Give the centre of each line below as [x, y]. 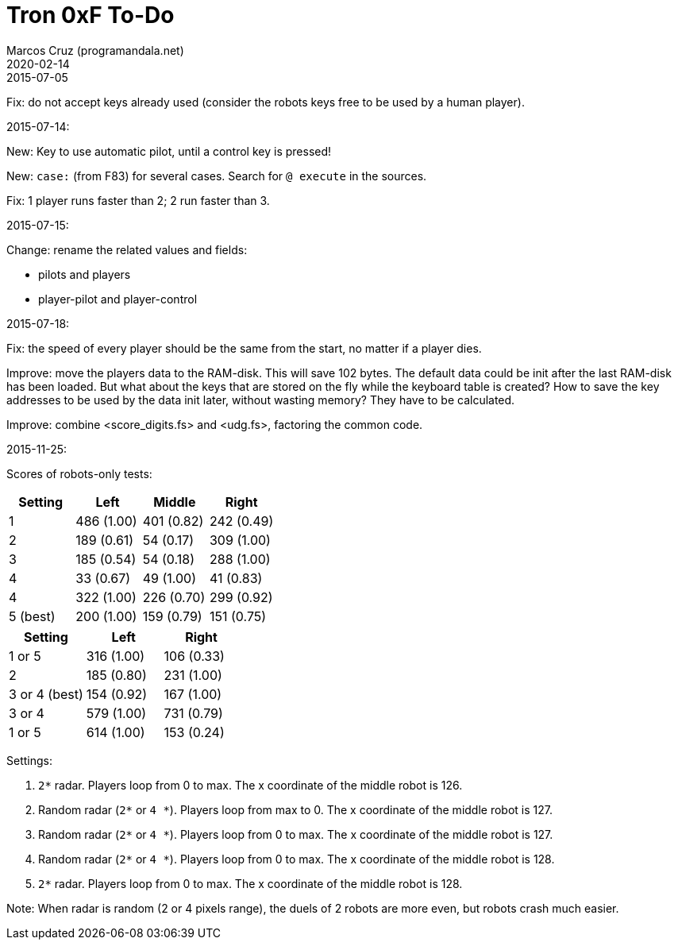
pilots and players [85, 274]
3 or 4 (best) [46, 694]
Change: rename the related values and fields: [127, 249]
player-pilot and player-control [118, 299]
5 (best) [32, 616]
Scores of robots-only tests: [79, 473]
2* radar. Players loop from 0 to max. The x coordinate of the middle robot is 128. [250, 883]
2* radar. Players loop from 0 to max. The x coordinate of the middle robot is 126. [250, 785]
